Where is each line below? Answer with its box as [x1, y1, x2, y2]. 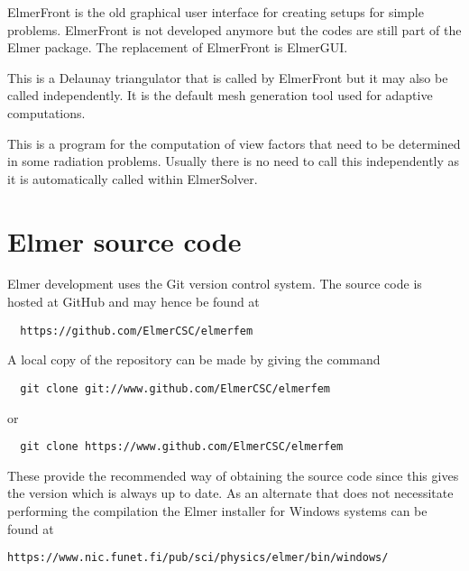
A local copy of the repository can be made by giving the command [7, 350, 381, 369]
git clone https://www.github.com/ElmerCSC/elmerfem [20, 440, 344, 454]
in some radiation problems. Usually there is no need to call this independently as [7, 152, 460, 170]
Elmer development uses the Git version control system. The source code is [7, 274, 422, 293]
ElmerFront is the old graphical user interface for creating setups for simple [7, 3, 424, 21]
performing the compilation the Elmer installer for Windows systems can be [7, 502, 428, 520]
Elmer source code [7, 222, 242, 259]
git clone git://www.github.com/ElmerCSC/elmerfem [20, 382, 330, 395]
